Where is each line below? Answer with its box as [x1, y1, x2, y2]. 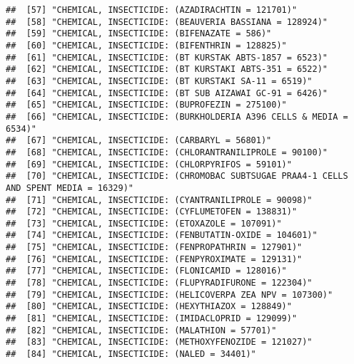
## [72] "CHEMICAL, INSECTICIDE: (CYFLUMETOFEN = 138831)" [6, 207, 298, 217]
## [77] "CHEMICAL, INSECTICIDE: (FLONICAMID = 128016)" [6, 266, 287, 276]
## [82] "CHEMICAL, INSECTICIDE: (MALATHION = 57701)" [6, 325, 277, 336]
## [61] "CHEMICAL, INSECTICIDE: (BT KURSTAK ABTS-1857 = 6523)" [6, 52, 328, 63]
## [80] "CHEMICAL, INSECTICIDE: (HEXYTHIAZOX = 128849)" [6, 301, 292, 312]
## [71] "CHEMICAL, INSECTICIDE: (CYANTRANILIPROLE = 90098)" [6, 194, 313, 205]
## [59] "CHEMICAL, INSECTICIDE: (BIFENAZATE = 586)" [6, 28, 272, 39]
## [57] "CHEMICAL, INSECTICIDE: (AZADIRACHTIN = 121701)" [6, 5, 298, 15]
